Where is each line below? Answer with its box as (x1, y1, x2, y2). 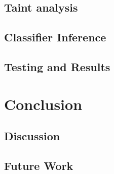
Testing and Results (4, 59, 110, 74)
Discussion (4, 128, 60, 144)
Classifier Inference (4, 29, 106, 45)
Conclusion (4, 93, 83, 114)
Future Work (4, 157, 73, 173)
